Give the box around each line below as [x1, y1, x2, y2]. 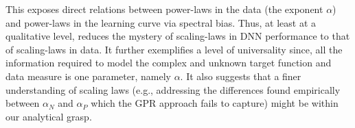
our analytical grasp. [5, 109, 92, 123]
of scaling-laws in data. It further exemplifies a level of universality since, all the [5, 42, 343, 56]
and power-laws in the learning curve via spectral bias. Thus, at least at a [5, 15, 317, 29]
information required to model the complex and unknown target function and [5, 55, 332, 70]
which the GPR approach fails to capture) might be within [91, 96, 339, 110]
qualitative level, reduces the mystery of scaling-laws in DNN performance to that [5, 29, 350, 43]
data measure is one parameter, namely [5, 68, 171, 83]
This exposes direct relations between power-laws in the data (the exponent [5, 2, 323, 16]
